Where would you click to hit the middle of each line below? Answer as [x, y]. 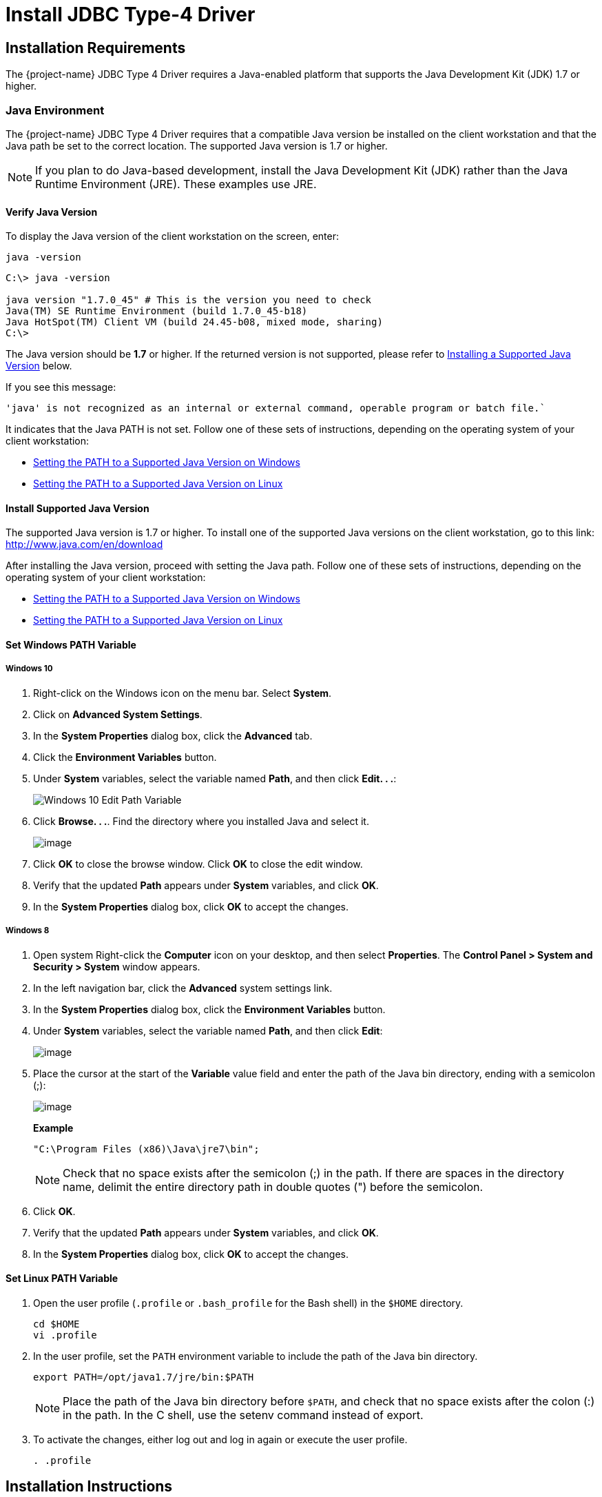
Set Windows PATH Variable [71, 644]
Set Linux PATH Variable [62, 1279]
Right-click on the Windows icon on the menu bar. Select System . [183, 693]
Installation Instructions [89, 1487]
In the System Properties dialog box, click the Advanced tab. [173, 735]
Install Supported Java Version [77, 508]
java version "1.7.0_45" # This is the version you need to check [189, 300]
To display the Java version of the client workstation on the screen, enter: [173, 236]
